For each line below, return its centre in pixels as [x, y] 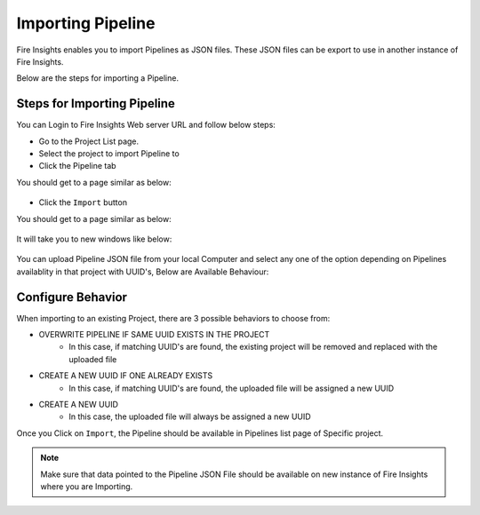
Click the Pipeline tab [77, 166]
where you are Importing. [87, 486]
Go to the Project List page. [89, 141]
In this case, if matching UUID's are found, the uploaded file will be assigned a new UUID [232, 388]
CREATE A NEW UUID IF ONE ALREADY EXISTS [126, 376]
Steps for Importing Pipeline [96, 103]
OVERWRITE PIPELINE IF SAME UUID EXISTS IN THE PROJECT [154, 335]
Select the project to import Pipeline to [109, 154]
